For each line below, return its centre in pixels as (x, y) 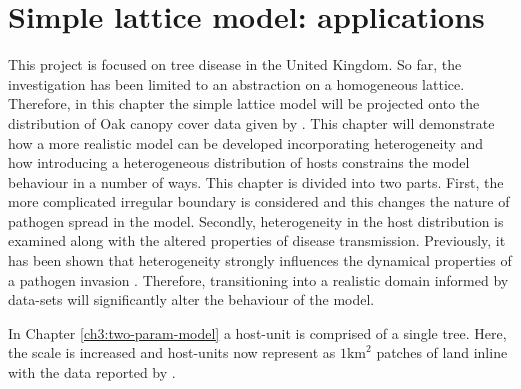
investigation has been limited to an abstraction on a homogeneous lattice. (236, 83)
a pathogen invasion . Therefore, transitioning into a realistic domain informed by (258, 279)
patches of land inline (442, 352)
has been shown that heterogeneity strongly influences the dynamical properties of (260, 260)
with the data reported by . (92, 372)
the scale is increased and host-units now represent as (172, 352)
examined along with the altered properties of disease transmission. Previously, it (257, 240)
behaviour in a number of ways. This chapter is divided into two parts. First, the (256, 181)
